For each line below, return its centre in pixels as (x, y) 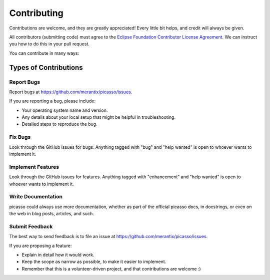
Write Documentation (36, 197)
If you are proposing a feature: (40, 246)
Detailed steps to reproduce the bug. (59, 124)
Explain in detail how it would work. (58, 255)
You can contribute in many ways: (44, 53)
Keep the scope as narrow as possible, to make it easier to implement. (94, 262)
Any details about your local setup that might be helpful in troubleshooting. (99, 117)
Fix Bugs (20, 137)
